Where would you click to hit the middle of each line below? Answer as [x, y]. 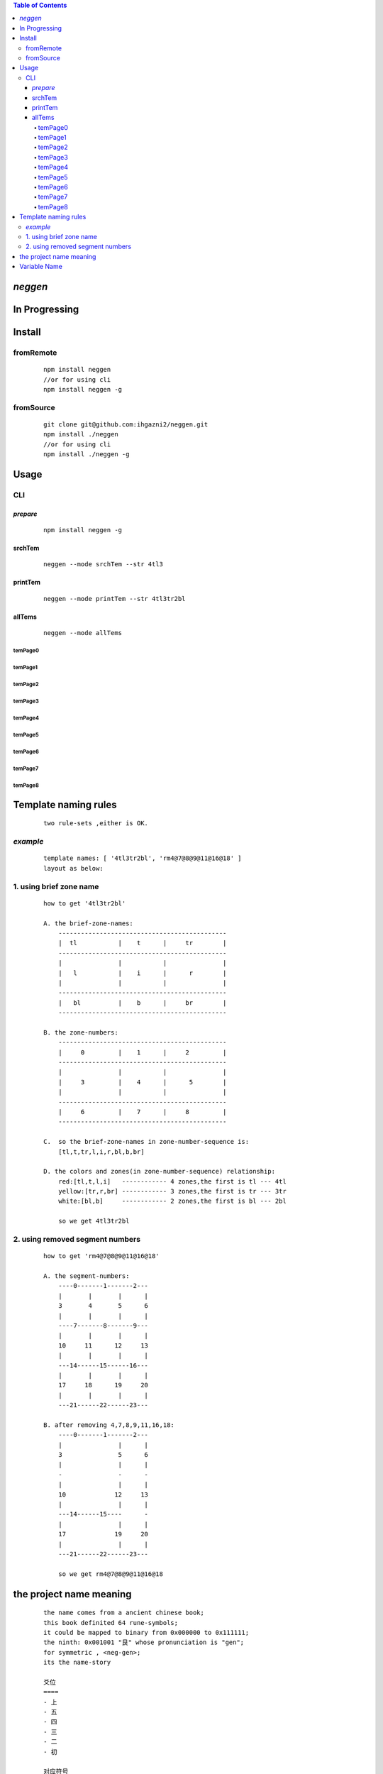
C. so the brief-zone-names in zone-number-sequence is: [146, 1142]
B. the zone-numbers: [81, 1032]
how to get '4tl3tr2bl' [85, 903]
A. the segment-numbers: [87, 1276]
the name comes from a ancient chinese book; [124, 1613]
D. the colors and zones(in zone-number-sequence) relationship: [160, 1172]
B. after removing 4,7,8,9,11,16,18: [109, 1425]
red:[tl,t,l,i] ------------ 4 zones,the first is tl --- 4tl [172, 1181]
